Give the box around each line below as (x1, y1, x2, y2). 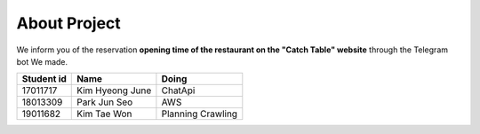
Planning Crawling (161, 107, 238, 120)
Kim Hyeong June (76, 84, 152, 97)
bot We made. (16, 56, 68, 67)
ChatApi (161, 84, 196, 97)
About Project (16, 13, 122, 33)
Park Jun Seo (76, 96, 133, 108)
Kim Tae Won (76, 107, 132, 120)
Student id (21, 73, 67, 85)
